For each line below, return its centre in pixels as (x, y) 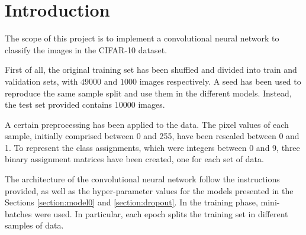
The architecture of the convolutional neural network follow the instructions (142, 179)
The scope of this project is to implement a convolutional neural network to (142, 38)
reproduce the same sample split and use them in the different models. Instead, (148, 93)
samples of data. (34, 225)
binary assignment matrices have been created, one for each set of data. (134, 159)
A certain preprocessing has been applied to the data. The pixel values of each (147, 124)
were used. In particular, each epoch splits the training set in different (161, 213)
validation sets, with (41, 81)
